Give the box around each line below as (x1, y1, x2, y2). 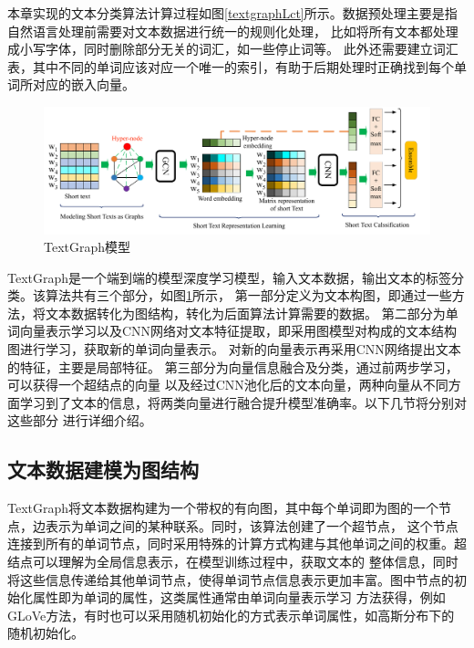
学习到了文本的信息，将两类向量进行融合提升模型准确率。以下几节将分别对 (19, 392, 467, 412)
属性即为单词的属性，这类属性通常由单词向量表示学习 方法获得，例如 (32, 588, 446, 607)
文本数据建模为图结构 (7, 455, 199, 484)
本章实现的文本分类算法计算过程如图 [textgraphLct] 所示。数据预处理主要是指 (7, 4, 458, 22)
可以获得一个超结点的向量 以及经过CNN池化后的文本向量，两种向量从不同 (7, 375, 448, 394)
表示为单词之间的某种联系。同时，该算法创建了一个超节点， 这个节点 (45, 516, 459, 535)
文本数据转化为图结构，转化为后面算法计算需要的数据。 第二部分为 (45, 303, 446, 322)
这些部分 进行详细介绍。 (7, 411, 152, 430)
